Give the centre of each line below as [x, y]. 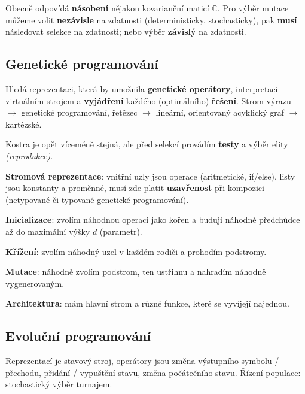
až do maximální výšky [48, 231]
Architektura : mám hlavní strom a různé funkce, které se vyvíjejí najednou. [147, 303]
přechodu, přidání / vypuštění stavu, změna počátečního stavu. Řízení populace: [153, 372]
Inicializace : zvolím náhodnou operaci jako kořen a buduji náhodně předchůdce [153, 219]
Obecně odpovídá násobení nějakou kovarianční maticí [107, 8]
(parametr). [121, 231]
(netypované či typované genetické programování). [97, 199]
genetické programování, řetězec [79, 112]
